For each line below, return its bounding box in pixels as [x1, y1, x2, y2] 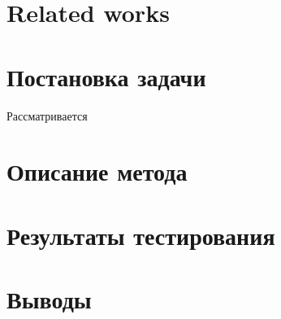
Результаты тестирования [6, 218, 275, 251]
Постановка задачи [6, 59, 206, 93]
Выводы [6, 282, 92, 316]
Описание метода [6, 155, 188, 188]
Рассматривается [6, 107, 88, 124]
